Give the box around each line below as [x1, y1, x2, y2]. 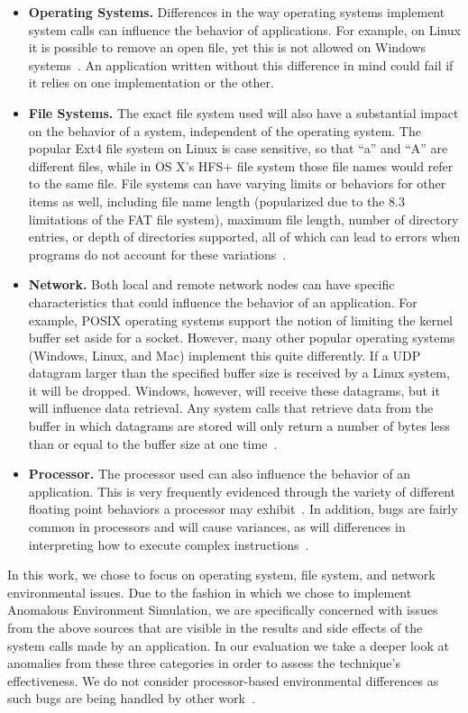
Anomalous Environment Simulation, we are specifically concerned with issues [7, 600, 438, 619]
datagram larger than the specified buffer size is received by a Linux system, [28, 363, 450, 382]
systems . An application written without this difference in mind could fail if [28, 55, 454, 74]
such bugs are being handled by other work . [7, 689, 255, 708]
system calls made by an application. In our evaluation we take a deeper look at [7, 635, 449, 654]
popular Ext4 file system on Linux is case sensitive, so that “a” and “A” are [28, 139, 448, 158]
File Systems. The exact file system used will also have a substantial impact [28, 103, 459, 122]
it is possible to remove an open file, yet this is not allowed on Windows [28, 38, 427, 57]
